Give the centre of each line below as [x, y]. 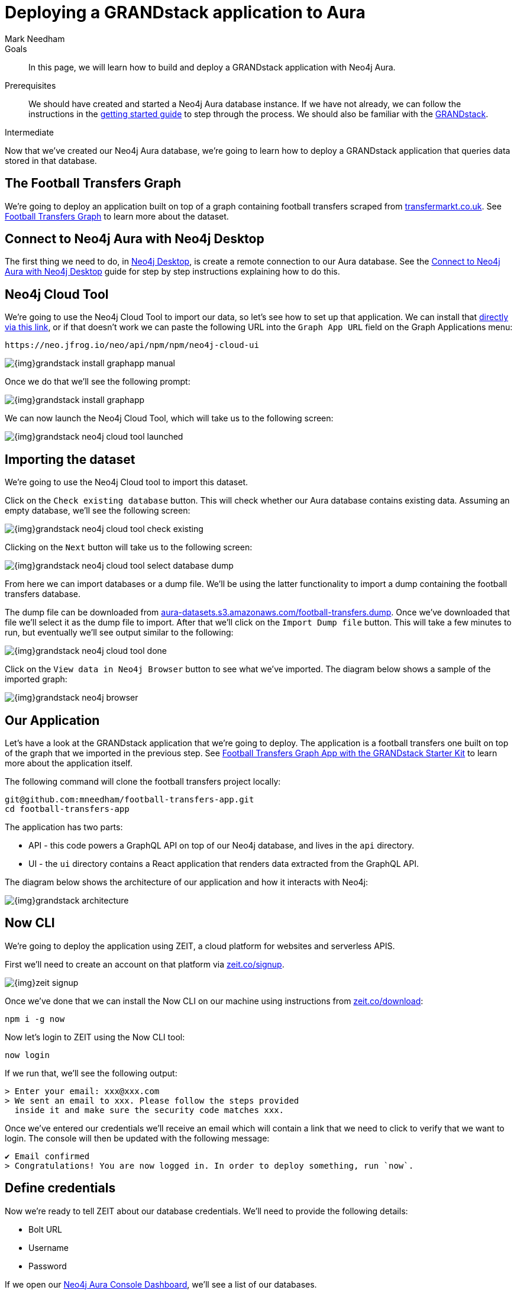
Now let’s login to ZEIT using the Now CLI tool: [95, 1037]
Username [49, 1247]
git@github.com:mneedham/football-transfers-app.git [130, 799]
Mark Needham [35, 38]
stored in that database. [51, 160]
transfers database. [43, 594]
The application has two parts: [64, 827]
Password [48, 1266]
